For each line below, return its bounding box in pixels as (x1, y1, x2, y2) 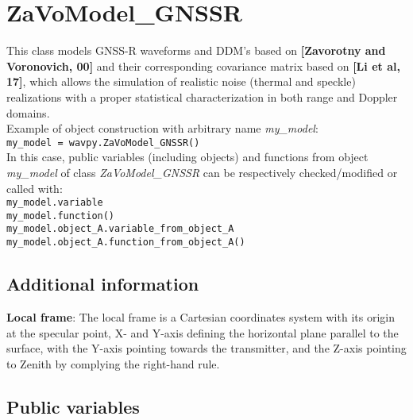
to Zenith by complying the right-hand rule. (6, 355, 220, 372)
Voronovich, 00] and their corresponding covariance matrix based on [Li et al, (6, 57, 400, 74)
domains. (6, 104, 50, 121)
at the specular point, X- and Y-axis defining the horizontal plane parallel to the (6, 324, 399, 341)
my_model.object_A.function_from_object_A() (6, 237, 245, 249)
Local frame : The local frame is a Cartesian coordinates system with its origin (6, 308, 395, 325)
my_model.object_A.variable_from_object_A (6, 223, 234, 235)
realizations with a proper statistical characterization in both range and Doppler (6, 88, 398, 105)
